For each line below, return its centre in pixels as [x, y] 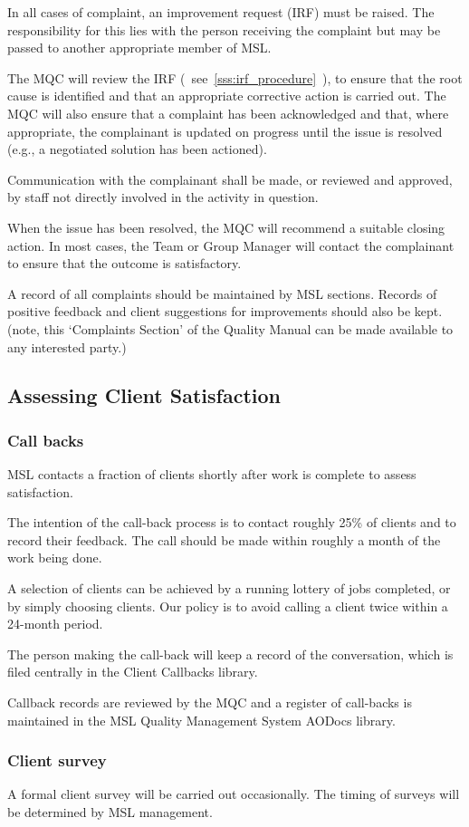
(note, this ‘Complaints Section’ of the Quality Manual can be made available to [230, 328]
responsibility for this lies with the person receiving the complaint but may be [224, 29]
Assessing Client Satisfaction [144, 395]
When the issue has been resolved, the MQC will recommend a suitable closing [226, 227]
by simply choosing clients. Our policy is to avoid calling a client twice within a [228, 606]
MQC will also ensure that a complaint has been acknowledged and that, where [228, 113]
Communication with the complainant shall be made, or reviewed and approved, [230, 179]
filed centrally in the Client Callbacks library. [133, 672]
